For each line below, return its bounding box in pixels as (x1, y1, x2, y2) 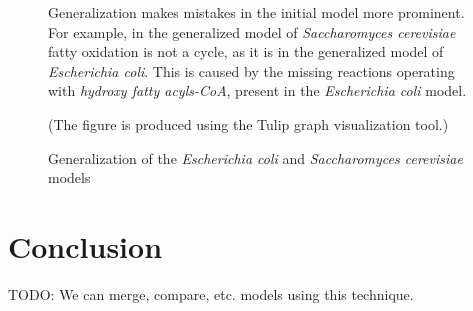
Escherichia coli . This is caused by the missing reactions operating (48, 60, 455, 81)
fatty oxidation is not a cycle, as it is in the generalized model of (48, 41, 444, 62)
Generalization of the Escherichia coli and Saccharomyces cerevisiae (48, 147, 463, 168)
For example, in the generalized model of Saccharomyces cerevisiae (48, 21, 456, 42)
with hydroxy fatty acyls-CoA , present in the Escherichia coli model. (48, 80, 467, 101)
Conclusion (8, 225, 163, 266)
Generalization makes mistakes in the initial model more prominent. (48, 2, 465, 22)
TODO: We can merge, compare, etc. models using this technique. (8, 283, 414, 304)
